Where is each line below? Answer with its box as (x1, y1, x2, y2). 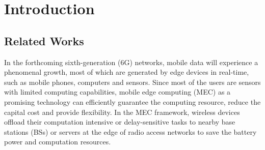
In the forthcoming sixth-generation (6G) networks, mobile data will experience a (4, 56, 258, 67)
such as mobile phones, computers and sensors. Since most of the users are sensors (4, 76, 261, 87)
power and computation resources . (4, 136, 111, 147)
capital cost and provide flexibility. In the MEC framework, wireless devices (4, 106, 240, 117)
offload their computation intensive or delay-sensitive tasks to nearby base (4, 116, 235, 127)
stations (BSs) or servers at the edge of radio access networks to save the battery (4, 126, 257, 137)
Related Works (4, 33, 84, 48)
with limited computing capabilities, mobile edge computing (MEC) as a (4, 86, 231, 97)
